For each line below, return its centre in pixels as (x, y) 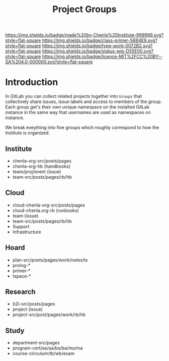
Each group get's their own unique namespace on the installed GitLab (77, 107)
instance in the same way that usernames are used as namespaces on (78, 113)
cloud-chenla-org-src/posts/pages (49, 205)
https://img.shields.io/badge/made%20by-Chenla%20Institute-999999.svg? (84, 35)
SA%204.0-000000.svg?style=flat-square (49, 62)
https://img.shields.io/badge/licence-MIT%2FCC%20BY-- (102, 57)
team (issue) (25, 216)
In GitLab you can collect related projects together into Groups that (74, 96)
